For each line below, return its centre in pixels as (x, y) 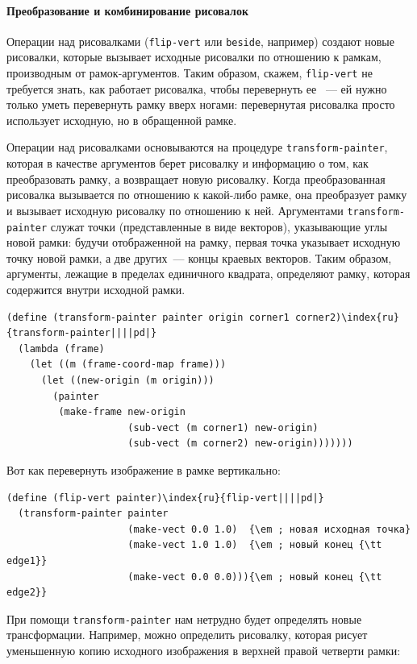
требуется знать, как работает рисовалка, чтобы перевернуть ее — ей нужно (197, 88)
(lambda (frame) (61, 349)
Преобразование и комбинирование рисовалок (127, 10)
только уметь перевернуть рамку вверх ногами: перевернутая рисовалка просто (201, 104)
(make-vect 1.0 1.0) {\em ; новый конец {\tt (255, 545)
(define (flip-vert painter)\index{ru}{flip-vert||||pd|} (165, 498)
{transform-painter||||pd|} (82, 333)
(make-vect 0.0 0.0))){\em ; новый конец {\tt (255, 577)
